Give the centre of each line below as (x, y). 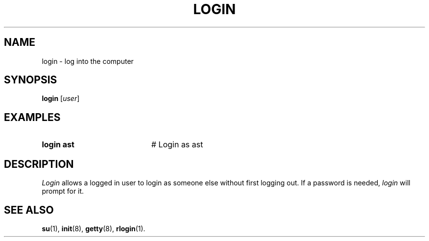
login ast (58, 145)
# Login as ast (177, 145)
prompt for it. (63, 191)
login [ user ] (61, 99)
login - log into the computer (88, 61)
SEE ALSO (29, 210)
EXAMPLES (32, 117)
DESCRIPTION (39, 164)
